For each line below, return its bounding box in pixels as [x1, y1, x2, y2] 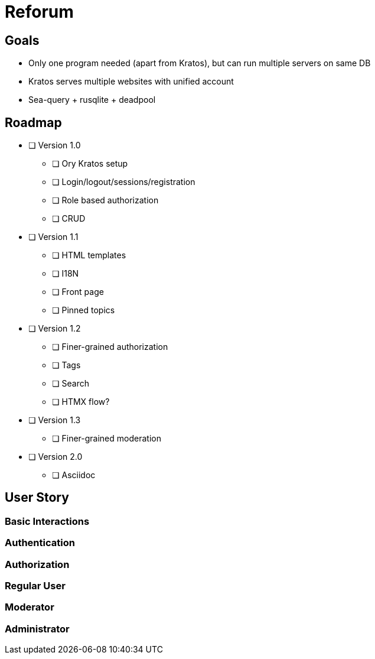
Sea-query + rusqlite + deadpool [28, 95, 156, 105]
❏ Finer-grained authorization [52, 342, 168, 352]
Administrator [5, 622, 70, 635]
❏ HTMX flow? [52, 397, 110, 407]
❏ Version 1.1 [28, 232, 79, 242]
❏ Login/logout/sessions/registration [52, 177, 195, 187]
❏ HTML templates [52, 250, 126, 261]
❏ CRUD [52, 213, 86, 224]
